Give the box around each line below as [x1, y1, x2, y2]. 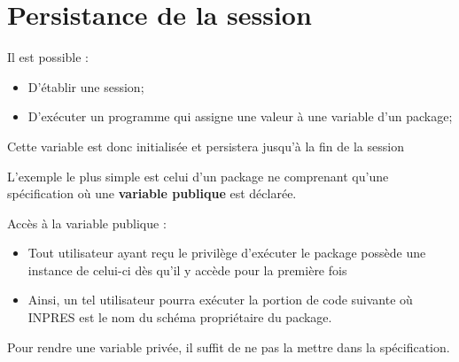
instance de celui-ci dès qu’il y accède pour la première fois [27, 260, 347, 279]
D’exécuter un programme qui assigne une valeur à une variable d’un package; [27, 107, 453, 126]
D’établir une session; [27, 77, 144, 96]
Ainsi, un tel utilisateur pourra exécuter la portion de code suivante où [27, 290, 413, 309]
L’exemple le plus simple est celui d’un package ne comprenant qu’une [7, 166, 389, 185]
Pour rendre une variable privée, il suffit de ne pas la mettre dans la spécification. [7, 337, 450, 356]
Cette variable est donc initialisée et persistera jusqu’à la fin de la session [7, 136, 404, 155]
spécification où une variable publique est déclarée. [7, 184, 297, 203]
